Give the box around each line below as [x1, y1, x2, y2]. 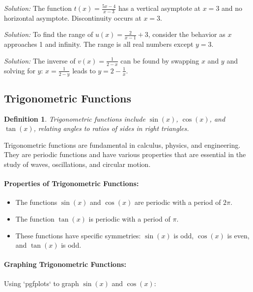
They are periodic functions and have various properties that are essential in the [4, 149, 246, 160]
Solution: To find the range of [4, 29, 93, 39]
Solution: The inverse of [4, 55, 76, 65]
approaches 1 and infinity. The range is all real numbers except [4, 39, 194, 49]
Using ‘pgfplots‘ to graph [4, 278, 79, 288]
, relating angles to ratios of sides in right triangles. [33, 123, 189, 133]
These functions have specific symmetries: [15, 230, 141, 240]
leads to [72, 65, 96, 75]
